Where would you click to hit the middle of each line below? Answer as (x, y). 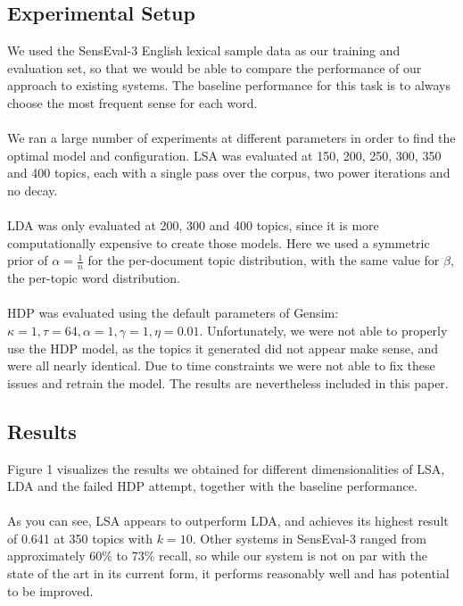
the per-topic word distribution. (94, 278)
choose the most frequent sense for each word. (132, 102)
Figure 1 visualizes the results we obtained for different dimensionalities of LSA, (226, 468)
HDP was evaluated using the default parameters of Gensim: (173, 313)
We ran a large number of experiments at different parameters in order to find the (231, 138)
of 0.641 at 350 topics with (80, 538)
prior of (28, 260)
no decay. (33, 190)
